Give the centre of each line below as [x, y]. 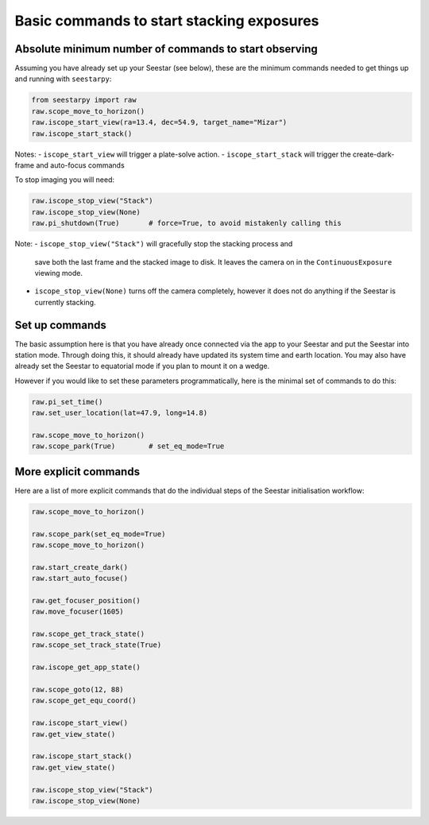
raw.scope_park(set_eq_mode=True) [99, 534]
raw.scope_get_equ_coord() [84, 701]
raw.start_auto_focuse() [80, 579]
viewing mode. [59, 273]
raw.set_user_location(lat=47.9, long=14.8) [120, 413]
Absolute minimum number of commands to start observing [166, 49]
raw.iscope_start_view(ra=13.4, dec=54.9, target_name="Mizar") [159, 122]
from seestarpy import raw [84, 100]
